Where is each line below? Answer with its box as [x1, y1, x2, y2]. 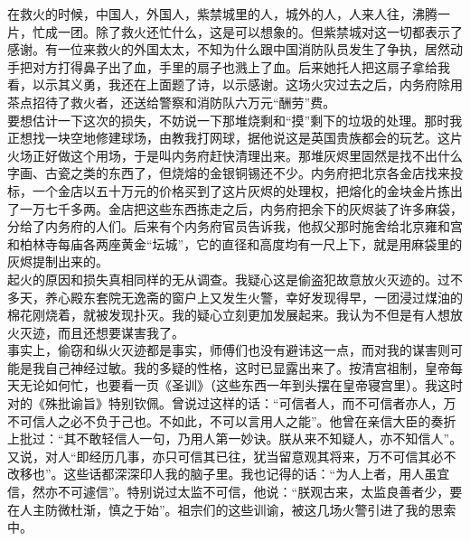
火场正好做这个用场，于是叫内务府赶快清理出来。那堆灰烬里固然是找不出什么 [7, 145, 463, 164]
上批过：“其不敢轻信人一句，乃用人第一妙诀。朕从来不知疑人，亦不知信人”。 [7, 429, 463, 448]
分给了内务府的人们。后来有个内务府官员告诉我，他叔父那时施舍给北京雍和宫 [7, 217, 463, 236]
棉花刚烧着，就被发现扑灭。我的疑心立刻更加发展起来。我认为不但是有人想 [7, 305, 450, 324]
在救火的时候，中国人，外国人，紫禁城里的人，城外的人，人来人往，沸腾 [7, 5, 437, 23]
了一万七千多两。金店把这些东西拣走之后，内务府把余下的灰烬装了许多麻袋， [7, 199, 463, 218]
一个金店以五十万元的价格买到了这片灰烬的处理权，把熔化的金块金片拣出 [32, 181, 463, 200]
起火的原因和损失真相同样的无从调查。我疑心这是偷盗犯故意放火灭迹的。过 [7, 269, 450, 288]
